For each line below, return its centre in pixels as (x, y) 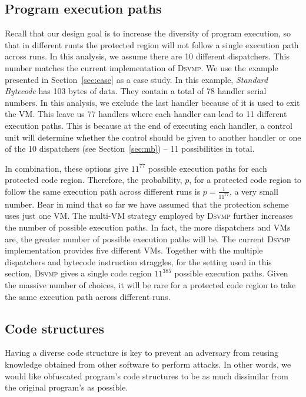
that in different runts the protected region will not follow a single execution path (152, 44)
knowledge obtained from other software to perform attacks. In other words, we (148, 364)
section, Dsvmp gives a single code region (78, 273)
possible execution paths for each (208, 168)
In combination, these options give (67, 168)
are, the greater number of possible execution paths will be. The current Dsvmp (148, 238)
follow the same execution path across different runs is (103, 191)
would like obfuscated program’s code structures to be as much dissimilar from (147, 376)
